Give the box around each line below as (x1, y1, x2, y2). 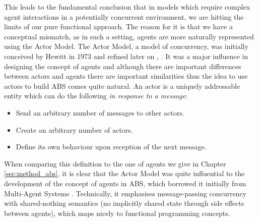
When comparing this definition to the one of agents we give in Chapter (4, 158, 226, 169)
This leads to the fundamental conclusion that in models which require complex (4, 2, 250, 12)
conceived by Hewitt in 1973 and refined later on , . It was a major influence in (4, 50, 248, 61)
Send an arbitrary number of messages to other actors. (16, 107, 184, 118)
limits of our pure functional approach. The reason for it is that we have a (4, 21, 233, 32)
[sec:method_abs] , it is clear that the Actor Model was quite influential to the (4, 168, 245, 179)
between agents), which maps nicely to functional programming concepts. (4, 207, 230, 218)
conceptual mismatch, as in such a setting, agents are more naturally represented (4, 31, 254, 41)
